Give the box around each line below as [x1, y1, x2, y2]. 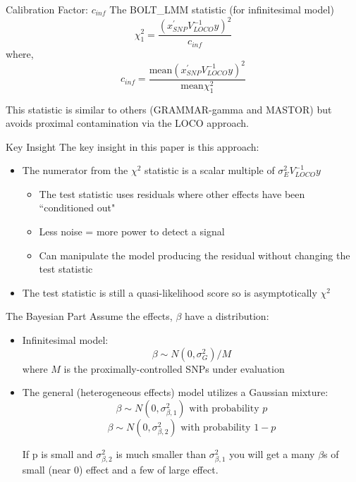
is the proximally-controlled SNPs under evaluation [63, 361, 285, 376]
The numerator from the [22, 163, 128, 178]
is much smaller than [116, 446, 207, 461]
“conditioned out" [39, 200, 116, 215]
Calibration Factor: [6, 2, 88, 16]
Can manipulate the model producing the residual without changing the [39, 247, 350, 262]
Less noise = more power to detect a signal [39, 224, 225, 239]
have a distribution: [184, 309, 269, 323]
